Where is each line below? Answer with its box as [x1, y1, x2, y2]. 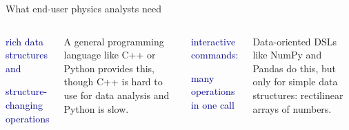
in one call [190, 97, 235, 111]
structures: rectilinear [252, 87, 343, 102]
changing [6, 97, 43, 111]
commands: [190, 47, 239, 62]
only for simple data [252, 74, 338, 89]
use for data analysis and [63, 87, 170, 102]
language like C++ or [63, 47, 156, 62]
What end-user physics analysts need [6, 1, 161, 15]
